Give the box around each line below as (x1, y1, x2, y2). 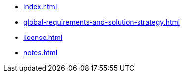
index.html (23, 2, 57, 11)
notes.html (23, 48, 58, 57)
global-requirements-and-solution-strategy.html (23, 18, 180, 26)
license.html (23, 33, 63, 41)
